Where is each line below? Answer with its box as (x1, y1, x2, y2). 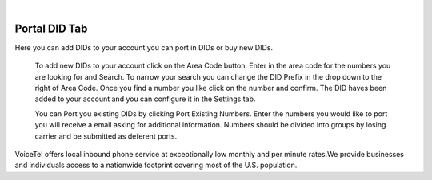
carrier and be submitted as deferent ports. (34, 131, 178, 141)
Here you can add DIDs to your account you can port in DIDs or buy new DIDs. (14, 42, 274, 52)
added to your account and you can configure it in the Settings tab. (34, 94, 256, 104)
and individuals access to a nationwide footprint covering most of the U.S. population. (14, 160, 298, 170)
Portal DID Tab (14, 22, 88, 35)
